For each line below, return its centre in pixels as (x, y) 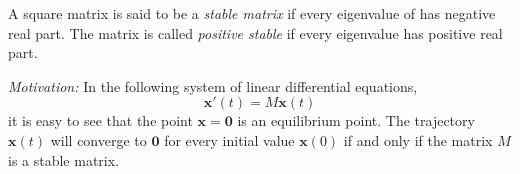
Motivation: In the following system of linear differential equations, (213, 85)
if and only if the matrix (418, 139)
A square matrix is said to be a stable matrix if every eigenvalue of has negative (252, 13)
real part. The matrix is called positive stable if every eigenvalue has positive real (255, 32)
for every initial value (229, 139)
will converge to (98, 139)
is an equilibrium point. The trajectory (356, 120)
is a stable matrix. (64, 159)
